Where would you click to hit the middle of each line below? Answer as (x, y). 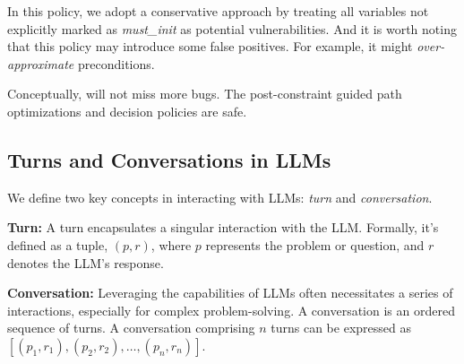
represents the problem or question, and (315, 244)
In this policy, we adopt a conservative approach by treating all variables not (218, 11)
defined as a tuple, (58, 244)
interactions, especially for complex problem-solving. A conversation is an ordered (231, 310)
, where (171, 244)
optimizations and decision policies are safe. (127, 111)
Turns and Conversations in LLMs (169, 159)
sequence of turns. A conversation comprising (131, 328)
